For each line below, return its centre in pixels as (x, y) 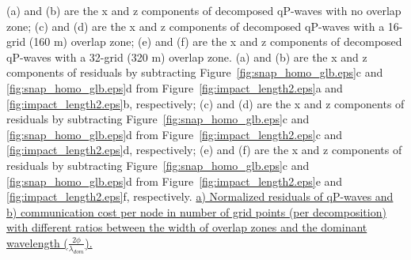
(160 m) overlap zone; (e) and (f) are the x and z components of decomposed (215, 41)
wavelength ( (37, 242)
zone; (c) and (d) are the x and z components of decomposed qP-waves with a (196, 26)
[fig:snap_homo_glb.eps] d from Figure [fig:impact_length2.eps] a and (175, 87)
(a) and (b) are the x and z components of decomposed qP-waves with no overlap (204, 10)
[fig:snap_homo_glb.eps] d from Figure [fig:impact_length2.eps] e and (175, 181)
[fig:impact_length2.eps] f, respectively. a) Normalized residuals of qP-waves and (200, 196)
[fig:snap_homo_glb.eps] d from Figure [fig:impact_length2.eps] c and (175, 134)
